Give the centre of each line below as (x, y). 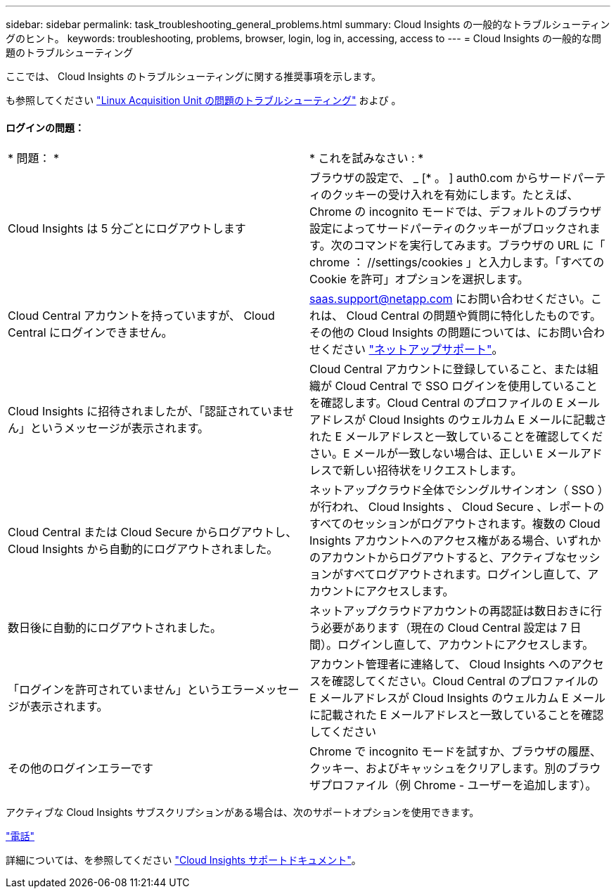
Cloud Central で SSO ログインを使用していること (466, 386)
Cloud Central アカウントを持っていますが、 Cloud (141, 316)
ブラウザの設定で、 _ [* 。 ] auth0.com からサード (441, 178)
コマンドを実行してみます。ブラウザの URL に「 (479, 246)
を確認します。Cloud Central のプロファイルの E (436, 403)
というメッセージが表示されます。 (120, 428)
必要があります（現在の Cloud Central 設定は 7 (444, 628)
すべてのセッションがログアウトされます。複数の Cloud (455, 524)
